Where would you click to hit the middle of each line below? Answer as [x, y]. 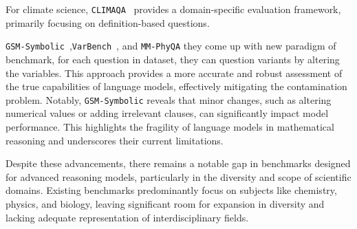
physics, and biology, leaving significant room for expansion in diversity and [165, 203]
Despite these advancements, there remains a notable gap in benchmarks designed [178, 163]
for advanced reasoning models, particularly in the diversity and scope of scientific [178, 176]
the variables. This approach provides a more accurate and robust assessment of [174, 73]
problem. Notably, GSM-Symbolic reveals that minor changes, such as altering [169, 99]
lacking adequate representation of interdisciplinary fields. [127, 217]
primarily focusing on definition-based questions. [108, 22]
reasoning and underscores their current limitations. [115, 140]
